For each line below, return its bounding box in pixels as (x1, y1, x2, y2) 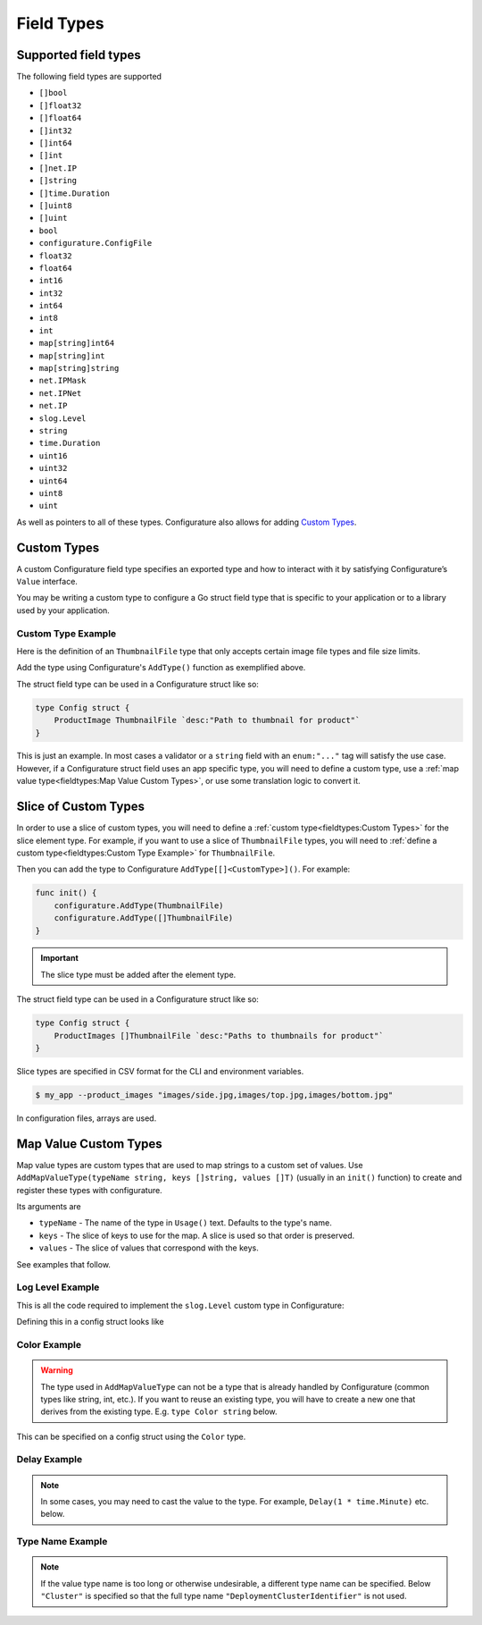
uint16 (38, 450, 68, 460)
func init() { (35, 888, 97, 898)
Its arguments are (16, 1201, 82, 1212)
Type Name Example (16, 1536, 108, 1548)
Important (40, 953, 79, 964)
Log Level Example (16, 1281, 100, 1293)
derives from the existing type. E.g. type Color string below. (40, 1406, 278, 1417)
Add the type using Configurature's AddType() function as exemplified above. (16, 662, 306, 673)
